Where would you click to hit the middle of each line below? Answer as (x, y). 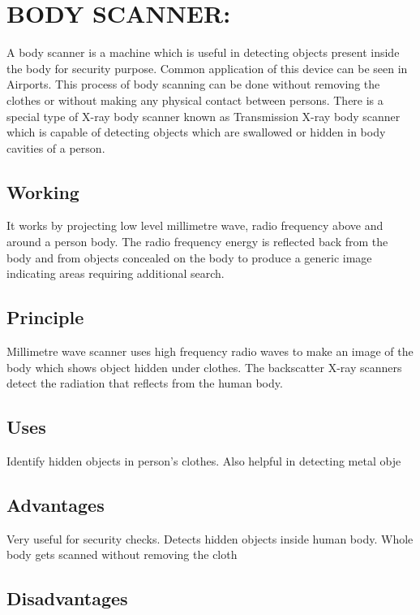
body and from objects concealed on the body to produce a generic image (189, 257)
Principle (45, 317)
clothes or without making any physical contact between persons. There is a (195, 100)
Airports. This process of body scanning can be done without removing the (193, 84)
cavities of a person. (56, 147)
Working (43, 191)
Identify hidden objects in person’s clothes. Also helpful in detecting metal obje (204, 461)
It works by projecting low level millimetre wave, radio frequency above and (195, 225)
